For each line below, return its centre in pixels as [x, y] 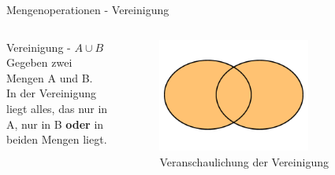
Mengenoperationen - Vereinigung [88, 9]
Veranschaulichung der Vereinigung [244, 161]
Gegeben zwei [39, 62]
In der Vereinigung [52, 93]
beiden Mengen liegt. [57, 139]
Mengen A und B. [50, 77]
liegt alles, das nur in [57, 108]
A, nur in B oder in [55, 124]
